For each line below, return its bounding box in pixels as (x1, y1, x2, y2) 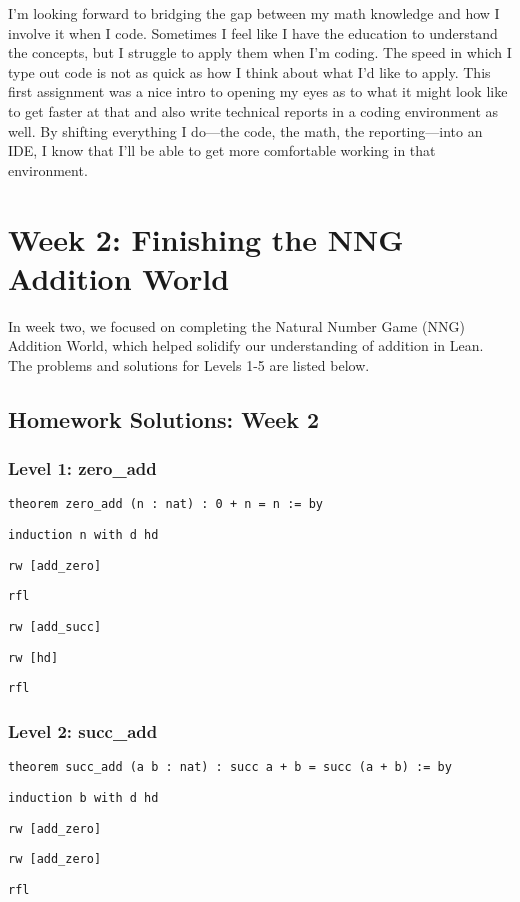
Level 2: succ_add (8, 718, 158, 743)
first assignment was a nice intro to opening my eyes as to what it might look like (8, 81, 508, 102)
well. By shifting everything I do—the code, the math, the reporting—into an (8, 120, 483, 141)
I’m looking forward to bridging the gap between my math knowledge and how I (8, 3, 500, 23)
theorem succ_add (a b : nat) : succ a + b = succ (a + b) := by (8, 760, 452, 775)
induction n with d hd (8, 528, 159, 543)
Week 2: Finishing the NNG (8, 218, 404, 259)
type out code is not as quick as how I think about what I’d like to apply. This (8, 61, 491, 82)
